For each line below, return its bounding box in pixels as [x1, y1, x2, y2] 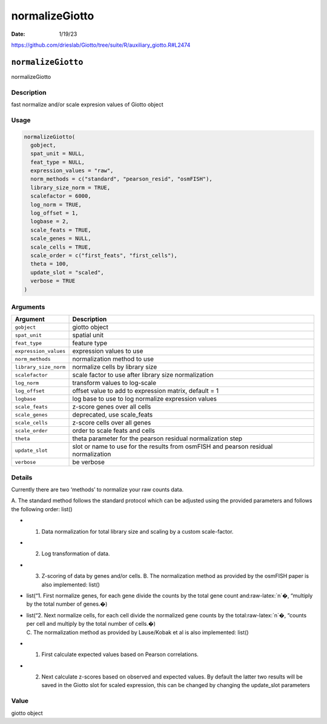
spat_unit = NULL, [30, 150, 85, 157]
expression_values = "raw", [30, 167, 114, 174]
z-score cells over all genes [72, 418, 151, 427]
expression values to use [72, 347, 144, 355]
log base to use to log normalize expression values [72, 395, 217, 403]
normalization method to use [72, 355, 154, 363]
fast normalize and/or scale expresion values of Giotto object [11, 101, 163, 108]
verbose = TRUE [30, 278, 76, 284]
